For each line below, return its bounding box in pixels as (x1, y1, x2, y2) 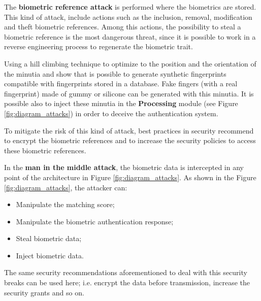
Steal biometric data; (16, 233, 82, 244)
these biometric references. (4, 145, 86, 155)
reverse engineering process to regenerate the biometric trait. (4, 41, 193, 52)
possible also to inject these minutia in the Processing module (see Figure (4, 98, 238, 109)
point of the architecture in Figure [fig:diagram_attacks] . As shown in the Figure (4, 172, 256, 182)
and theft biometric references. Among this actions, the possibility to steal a (4, 21, 241, 32)
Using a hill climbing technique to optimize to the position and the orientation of (4, 58, 256, 69)
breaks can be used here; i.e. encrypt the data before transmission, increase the (4, 277, 250, 288)
